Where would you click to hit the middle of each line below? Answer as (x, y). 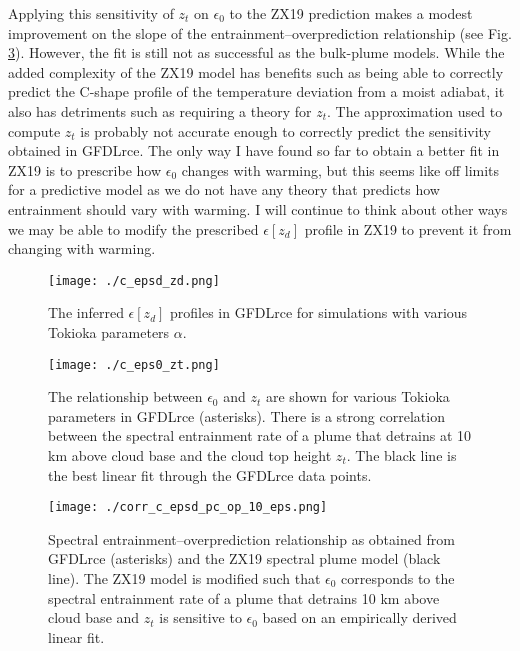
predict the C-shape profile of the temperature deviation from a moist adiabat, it (256, 91)
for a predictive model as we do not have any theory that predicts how (224, 189)
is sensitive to (200, 617)
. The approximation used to (415, 110)
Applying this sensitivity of (91, 13)
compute (34, 130)
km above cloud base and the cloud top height (190, 455)
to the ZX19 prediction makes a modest (351, 13)
